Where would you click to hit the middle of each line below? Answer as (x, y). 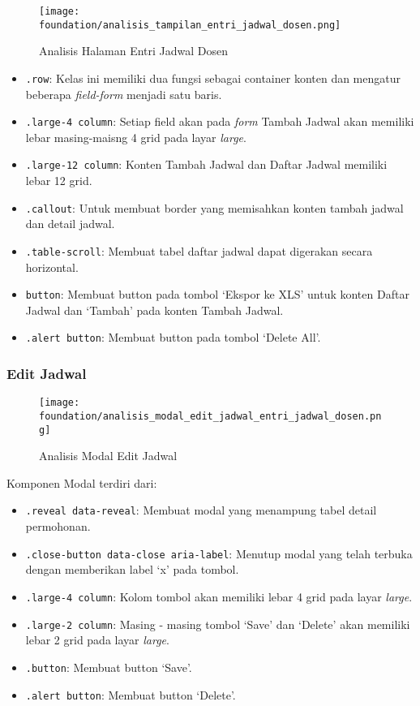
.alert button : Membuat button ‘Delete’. (131, 694)
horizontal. (52, 267)
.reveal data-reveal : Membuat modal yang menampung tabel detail (201, 510)
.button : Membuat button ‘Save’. (109, 667)
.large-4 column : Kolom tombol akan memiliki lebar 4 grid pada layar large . (219, 596)
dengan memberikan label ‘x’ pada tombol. (132, 569)
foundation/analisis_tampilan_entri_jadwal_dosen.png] (190, 25)
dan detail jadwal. (70, 224)
